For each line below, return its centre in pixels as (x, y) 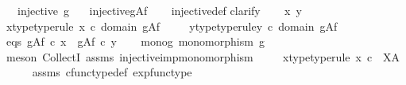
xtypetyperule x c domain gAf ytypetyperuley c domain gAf (172, 26)
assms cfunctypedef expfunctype (112, 72)
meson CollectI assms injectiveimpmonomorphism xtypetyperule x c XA (203, 56)
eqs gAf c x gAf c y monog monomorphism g (135, 41)
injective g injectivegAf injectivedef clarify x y (159, 10)
